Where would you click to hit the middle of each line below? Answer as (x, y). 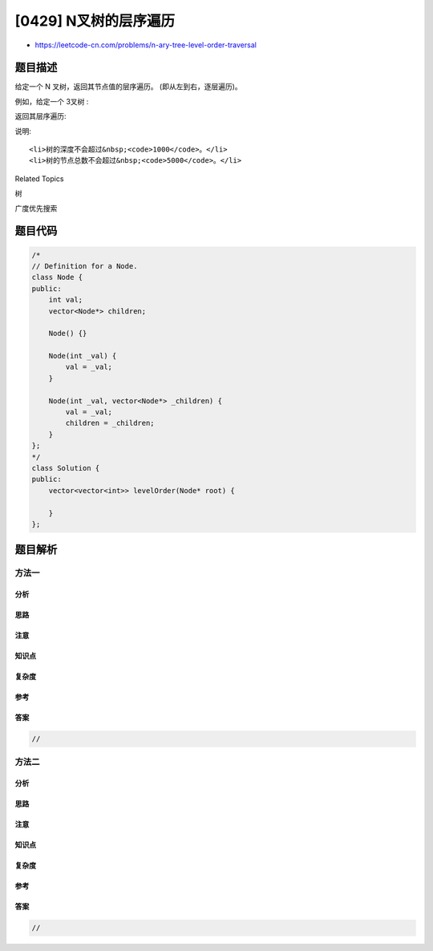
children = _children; (110, 423)
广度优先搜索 (36, 208)
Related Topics (39, 178)
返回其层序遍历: (41, 116)
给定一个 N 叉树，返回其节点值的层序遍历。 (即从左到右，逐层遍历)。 (128, 87)
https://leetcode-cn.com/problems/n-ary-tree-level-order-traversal (146, 45)
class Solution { (66, 468)
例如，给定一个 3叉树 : (52, 101)
